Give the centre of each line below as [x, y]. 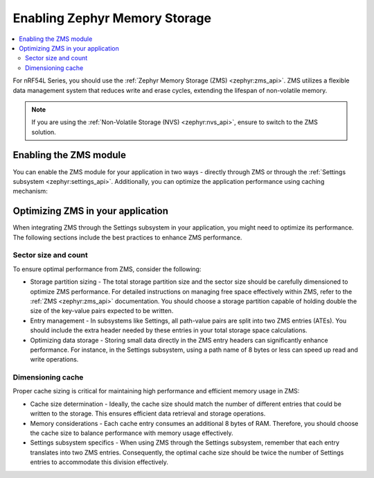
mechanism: [30, 191]
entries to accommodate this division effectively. [99, 462]
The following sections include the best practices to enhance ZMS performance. [127, 237]
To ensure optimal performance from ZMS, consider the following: [107, 269]
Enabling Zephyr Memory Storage [112, 18]
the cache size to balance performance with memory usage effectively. [132, 433]
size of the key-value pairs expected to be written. [102, 311]
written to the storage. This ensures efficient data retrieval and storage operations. [148, 413]
